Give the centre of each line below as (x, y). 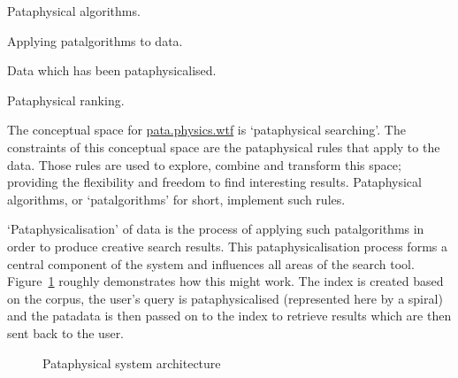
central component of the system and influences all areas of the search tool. (211, 263)
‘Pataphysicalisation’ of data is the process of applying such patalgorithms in (216, 229)
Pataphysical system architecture (132, 363)
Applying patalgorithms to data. (95, 40)
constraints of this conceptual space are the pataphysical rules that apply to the (224, 147)
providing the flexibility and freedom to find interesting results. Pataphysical (214, 182)
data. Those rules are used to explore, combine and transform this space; (204, 164)
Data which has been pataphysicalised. (112, 70)
